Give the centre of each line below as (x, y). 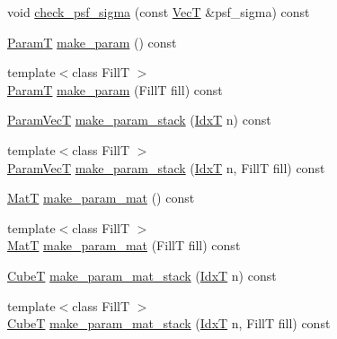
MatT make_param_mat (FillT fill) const (124, 245)
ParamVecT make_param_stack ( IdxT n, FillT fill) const (166, 167)
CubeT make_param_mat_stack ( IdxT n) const (142, 275)
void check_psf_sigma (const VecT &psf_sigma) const (159, 12)
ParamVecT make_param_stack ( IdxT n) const (139, 120)
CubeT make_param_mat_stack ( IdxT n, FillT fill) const (169, 323)
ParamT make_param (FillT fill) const (115, 89)
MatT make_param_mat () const (101, 198)
